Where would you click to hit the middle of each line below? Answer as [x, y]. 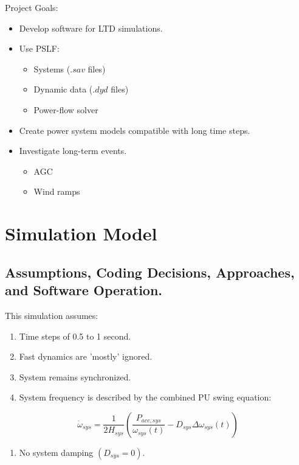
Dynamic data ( [63, 89]
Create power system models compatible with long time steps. [135, 130]
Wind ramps [57, 191]
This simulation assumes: [52, 315]
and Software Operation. [84, 290]
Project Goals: [32, 7]
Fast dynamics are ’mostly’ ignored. [86, 356]
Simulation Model [81, 233]
